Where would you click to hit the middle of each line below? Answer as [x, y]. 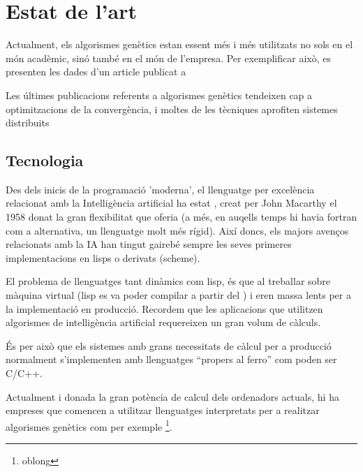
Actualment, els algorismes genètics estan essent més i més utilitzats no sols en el [179, 44]
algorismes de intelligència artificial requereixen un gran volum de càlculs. [163, 322]
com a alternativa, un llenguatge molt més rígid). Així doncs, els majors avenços [177, 230]
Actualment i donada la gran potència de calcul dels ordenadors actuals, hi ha [172, 396]
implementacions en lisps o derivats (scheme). [103, 257]
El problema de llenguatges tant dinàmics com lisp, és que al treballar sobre [168, 281]
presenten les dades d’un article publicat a [96, 72]
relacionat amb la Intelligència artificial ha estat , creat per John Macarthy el [171, 203]
